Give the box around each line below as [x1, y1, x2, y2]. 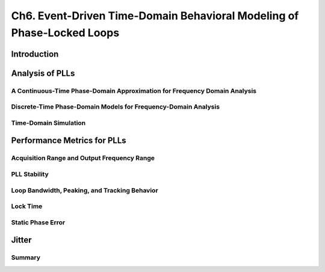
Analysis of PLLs [11, 68, 75, 78]
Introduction [11, 49, 59, 59]
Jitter [11, 235, 32, 245]
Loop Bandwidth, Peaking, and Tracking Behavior [11, 186, 159, 194]
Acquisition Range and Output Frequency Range [11, 154, 155, 162]
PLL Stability [11, 170, 49, 179]
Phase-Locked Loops [11, 26, 120, 39]
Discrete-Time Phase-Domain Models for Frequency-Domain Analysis [11, 103, 220, 111]
